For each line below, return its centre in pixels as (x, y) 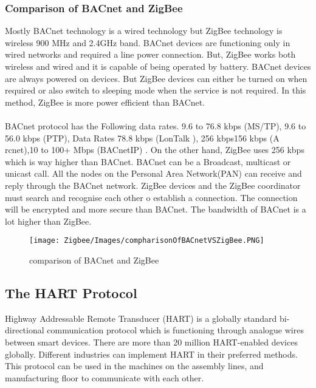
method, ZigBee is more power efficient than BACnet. (105, 102)
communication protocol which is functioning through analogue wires (175, 330)
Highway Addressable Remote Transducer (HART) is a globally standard (141, 318)
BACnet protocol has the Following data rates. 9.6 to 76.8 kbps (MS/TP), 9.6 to (156, 125)
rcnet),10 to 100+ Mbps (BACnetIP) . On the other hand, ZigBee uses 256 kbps (155, 150)
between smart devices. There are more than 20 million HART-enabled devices (151, 342)
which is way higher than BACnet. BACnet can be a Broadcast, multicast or (148, 161)
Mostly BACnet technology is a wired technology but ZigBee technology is (144, 31)
